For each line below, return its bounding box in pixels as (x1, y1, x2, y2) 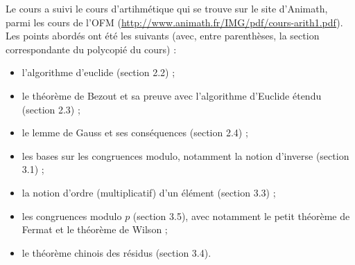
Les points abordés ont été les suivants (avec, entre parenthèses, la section (6, 28, 320, 43)
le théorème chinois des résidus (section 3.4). (21, 245, 211, 259)
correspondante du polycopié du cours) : (6, 42, 177, 56)
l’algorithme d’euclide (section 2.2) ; (21, 65, 175, 80)
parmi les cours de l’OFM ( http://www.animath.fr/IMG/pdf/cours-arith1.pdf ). (6, 15, 343, 29)
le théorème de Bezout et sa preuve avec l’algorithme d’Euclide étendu (21, 88, 322, 102)
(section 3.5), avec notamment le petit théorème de (132, 208, 350, 223)
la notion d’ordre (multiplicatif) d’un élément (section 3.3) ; (21, 185, 276, 199)
